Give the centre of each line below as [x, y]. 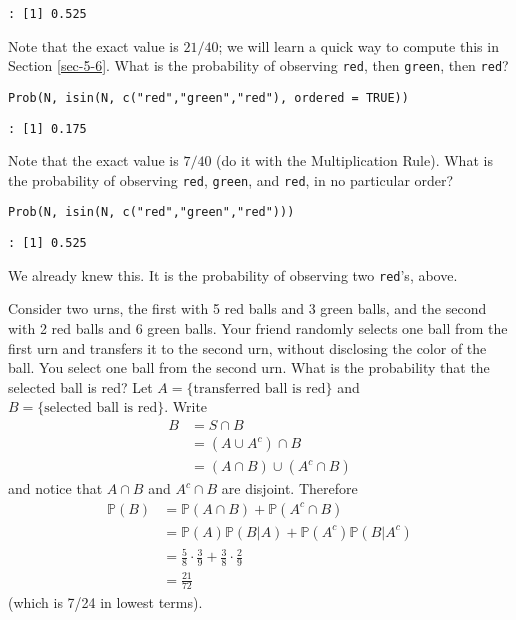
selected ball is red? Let [80, 386]
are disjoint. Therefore [289, 488]
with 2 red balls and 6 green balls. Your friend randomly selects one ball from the [258, 328]
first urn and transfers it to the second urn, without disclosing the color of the [247, 347]
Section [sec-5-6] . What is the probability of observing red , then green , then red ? [258, 65]
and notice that [55, 488]
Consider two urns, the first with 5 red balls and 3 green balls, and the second [247, 308]
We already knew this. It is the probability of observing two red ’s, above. [233, 274]
